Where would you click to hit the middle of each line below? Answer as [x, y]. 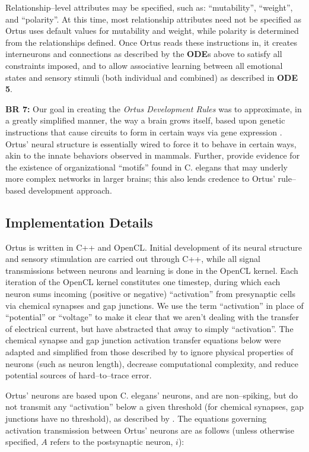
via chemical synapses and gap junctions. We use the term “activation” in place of [154, 305]
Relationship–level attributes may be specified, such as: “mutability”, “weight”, [149, 7]
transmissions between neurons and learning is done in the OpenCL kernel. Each [152, 270]
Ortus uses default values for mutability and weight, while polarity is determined [152, 31]
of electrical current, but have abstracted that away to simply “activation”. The [149, 328]
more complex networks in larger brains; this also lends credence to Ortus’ [140, 178]
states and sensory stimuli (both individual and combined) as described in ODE [152, 77]
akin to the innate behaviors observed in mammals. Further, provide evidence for [153, 155]
